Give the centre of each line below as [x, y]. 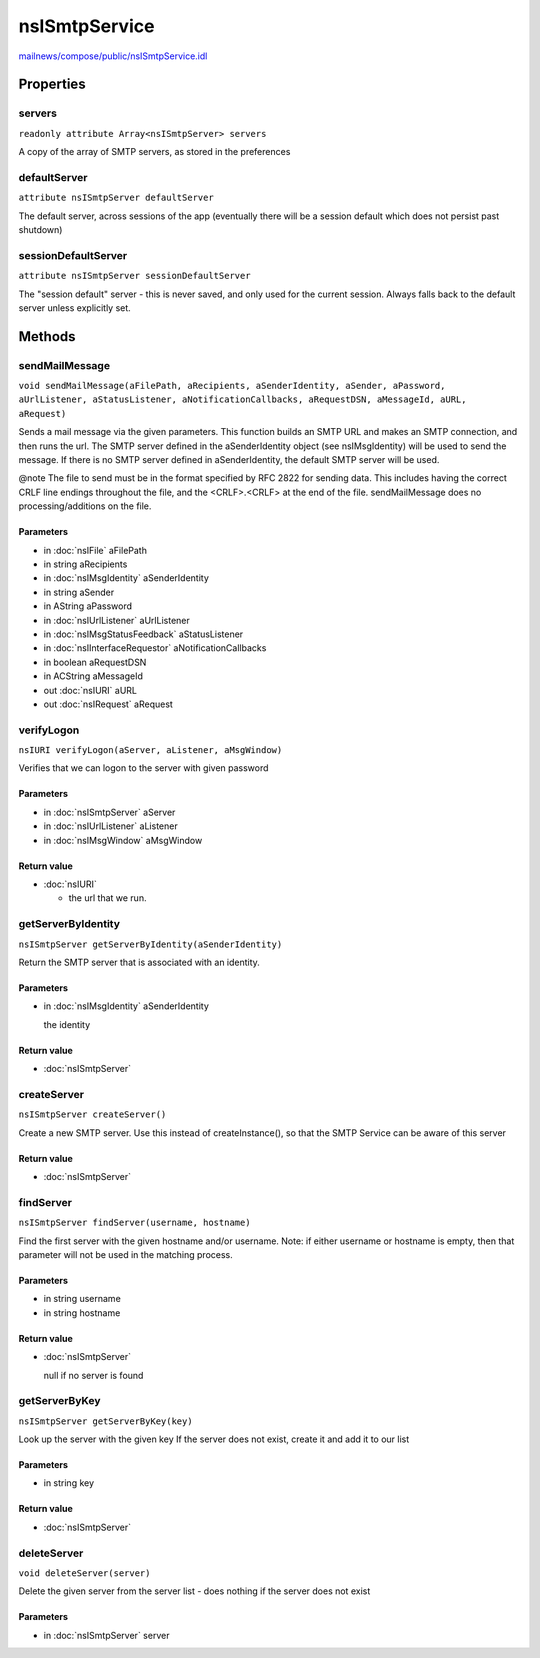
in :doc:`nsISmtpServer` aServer [109, 812]
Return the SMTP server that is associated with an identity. [139, 962]
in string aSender [79, 592]
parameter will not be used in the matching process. [126, 1254]
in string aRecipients [85, 564]
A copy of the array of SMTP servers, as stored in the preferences [154, 152]
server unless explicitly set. [75, 307]
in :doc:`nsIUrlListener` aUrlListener [116, 620]
